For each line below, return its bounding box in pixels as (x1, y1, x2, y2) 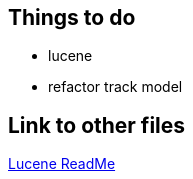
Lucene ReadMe (8, 155, 116, 173)
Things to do (8, 5, 136, 30)
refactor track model (48, 78, 183, 96)
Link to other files (8, 112, 186, 138)
